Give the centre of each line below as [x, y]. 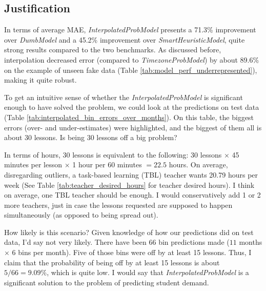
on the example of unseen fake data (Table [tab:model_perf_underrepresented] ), [131, 70]
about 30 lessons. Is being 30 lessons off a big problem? [91, 137]
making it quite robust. [40, 80]
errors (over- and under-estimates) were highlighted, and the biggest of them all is [133, 127]
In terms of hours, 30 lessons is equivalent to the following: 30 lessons [113, 154]
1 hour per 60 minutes [107, 164]
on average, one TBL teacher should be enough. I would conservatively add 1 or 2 [132, 195]
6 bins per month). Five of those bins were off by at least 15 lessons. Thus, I [132, 252]
